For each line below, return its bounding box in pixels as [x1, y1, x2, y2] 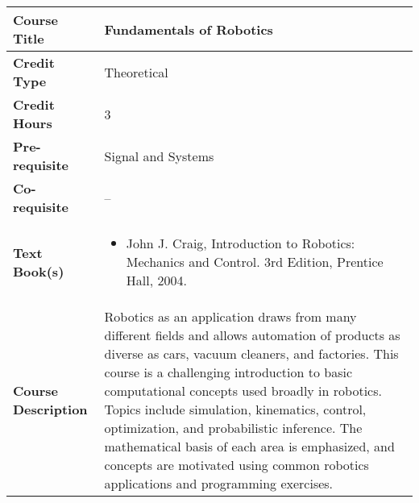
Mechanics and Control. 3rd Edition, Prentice [126, 252, 384, 271]
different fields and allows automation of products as [104, 326, 400, 344]
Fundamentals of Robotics [104, 19, 273, 39]
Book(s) [13, 261, 64, 281]
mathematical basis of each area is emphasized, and [104, 437, 395, 455]
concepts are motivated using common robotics [104, 455, 369, 474]
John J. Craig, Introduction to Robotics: [126, 234, 355, 252]
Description [13, 400, 88, 418]
